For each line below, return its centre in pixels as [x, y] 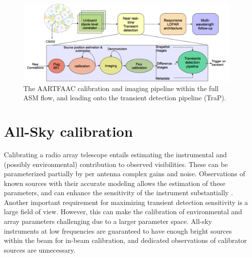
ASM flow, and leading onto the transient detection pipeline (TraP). [125, 98]
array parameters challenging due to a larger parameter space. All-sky [108, 221]
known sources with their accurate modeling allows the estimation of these [115, 183]
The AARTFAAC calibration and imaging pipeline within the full [121, 88]
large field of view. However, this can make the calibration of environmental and [123, 212]
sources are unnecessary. [40, 249]
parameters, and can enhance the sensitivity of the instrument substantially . [118, 193]
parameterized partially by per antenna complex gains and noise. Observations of [125, 174]
